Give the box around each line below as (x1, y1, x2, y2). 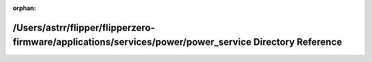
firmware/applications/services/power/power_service (12, 37, 251, 48)
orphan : (12, 4, 37, 12)
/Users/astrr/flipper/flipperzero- (12, 21, 155, 34)
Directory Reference (253, 37, 342, 48)
